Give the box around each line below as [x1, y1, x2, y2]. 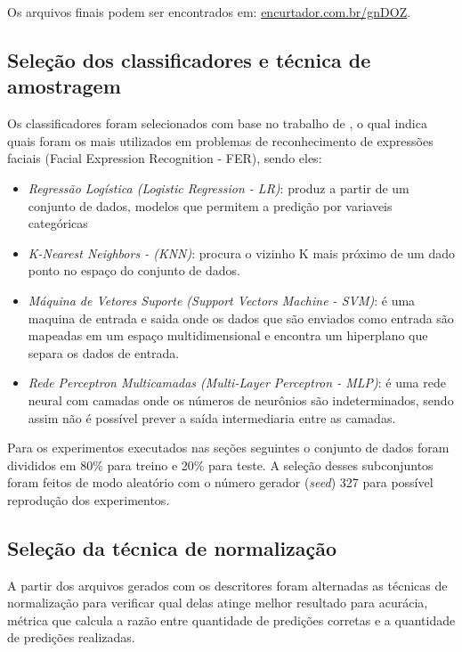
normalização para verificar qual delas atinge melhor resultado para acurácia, [7, 593, 428, 612]
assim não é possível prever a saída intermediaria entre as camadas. [28, 408, 396, 427]
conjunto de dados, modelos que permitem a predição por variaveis [28, 196, 393, 215]
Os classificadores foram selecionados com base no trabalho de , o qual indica [7, 114, 427, 133]
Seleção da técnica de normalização [7, 534, 337, 561]
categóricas [28, 214, 88, 232]
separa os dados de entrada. [28, 343, 180, 362]
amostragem [7, 72, 121, 100]
